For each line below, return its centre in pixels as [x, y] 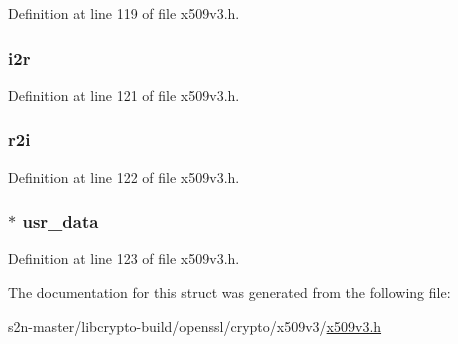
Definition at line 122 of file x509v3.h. [124, 176]
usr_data [60, 221]
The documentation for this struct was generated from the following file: [229, 292]
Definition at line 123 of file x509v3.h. [124, 258]
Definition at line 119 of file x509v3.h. [124, 13]
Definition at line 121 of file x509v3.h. [124, 94]
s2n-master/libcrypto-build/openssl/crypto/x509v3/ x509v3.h [195, 325]
